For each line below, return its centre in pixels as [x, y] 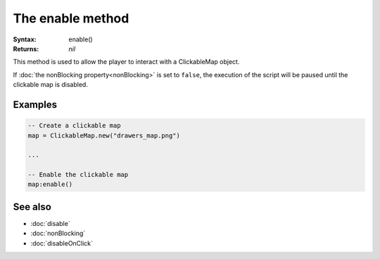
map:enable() [50, 185]
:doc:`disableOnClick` [62, 243]
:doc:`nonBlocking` [58, 233]
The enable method [71, 18]
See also [32, 207]
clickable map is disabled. [50, 85]
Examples [35, 104]
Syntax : [25, 39]
